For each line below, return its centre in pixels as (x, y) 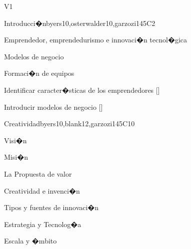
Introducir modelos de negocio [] (53, 107)
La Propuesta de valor (38, 173)
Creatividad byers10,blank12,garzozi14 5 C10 (69, 124)
